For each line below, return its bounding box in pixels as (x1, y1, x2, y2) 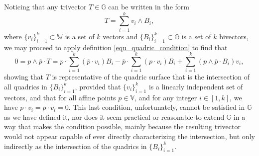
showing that (4, 72, 44, 82)
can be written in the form (108, 1, 189, 11)
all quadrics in (4, 81, 47, 91)
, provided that (75, 81, 121, 91)
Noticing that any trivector (4, 1, 87, 11)
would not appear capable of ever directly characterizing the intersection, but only (4, 131, 255, 141)
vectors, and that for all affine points (4, 92, 116, 102)
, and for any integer (134, 92, 197, 102)
